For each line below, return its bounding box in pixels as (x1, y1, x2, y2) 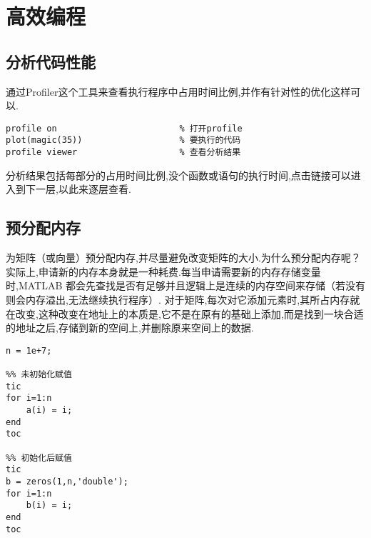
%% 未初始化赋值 (6, 369, 72, 379)
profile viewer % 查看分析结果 (6, 147, 241, 158)
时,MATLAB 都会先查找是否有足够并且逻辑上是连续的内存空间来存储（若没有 (6, 278, 365, 293)
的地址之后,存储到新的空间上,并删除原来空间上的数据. (6, 320, 254, 335)
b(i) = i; (26, 500, 73, 511)
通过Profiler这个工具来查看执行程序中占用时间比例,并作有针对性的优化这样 (6, 84, 351, 99)
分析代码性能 (6, 50, 96, 72)
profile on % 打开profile (6, 123, 243, 134)
